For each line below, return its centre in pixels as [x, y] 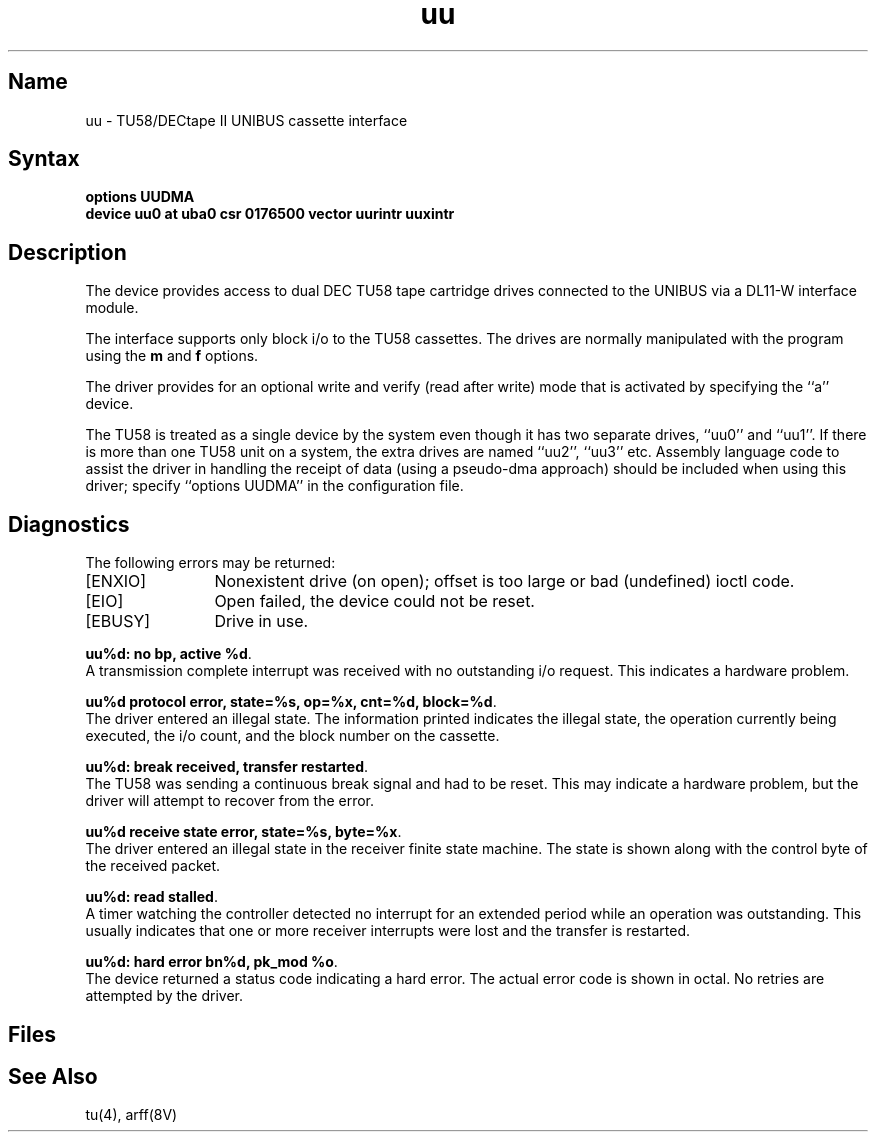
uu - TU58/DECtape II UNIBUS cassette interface [246, 120]
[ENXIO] [116, 581]
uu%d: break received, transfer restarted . [227, 767]
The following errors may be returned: [210, 563]
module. [112, 308]
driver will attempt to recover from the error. [230, 801]
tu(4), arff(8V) [131, 1115]
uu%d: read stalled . [151, 897]
